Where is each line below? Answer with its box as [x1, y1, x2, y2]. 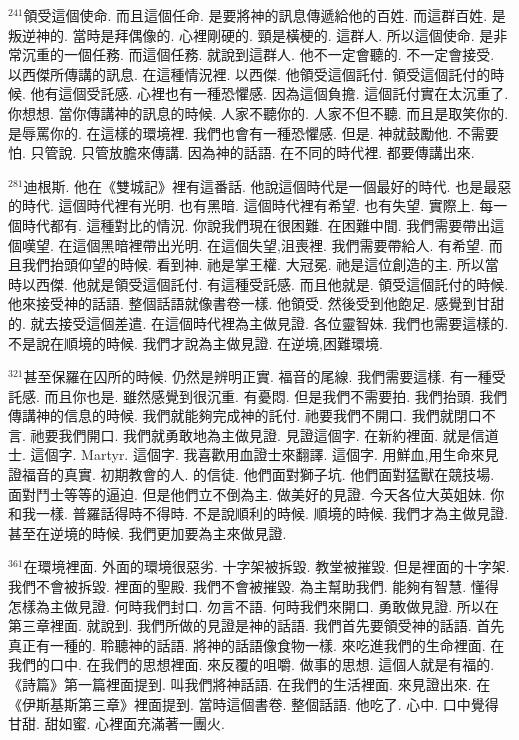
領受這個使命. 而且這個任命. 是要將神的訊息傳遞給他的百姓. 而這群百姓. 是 [23, 5, 506, 25]
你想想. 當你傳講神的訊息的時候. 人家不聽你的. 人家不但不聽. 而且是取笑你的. [8, 102, 509, 123]
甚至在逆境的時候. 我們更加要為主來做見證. [8, 522, 287, 543]
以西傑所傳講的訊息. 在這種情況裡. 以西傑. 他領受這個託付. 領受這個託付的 [8, 63, 491, 84]
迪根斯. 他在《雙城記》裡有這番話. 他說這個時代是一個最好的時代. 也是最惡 [23, 175, 512, 196]
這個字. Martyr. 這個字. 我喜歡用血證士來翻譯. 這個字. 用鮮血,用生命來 [30, 444, 485, 465]
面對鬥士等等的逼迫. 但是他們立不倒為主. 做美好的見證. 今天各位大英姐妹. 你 [8, 483, 505, 504]
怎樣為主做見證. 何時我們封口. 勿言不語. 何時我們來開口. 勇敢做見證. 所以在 [8, 595, 499, 616]
